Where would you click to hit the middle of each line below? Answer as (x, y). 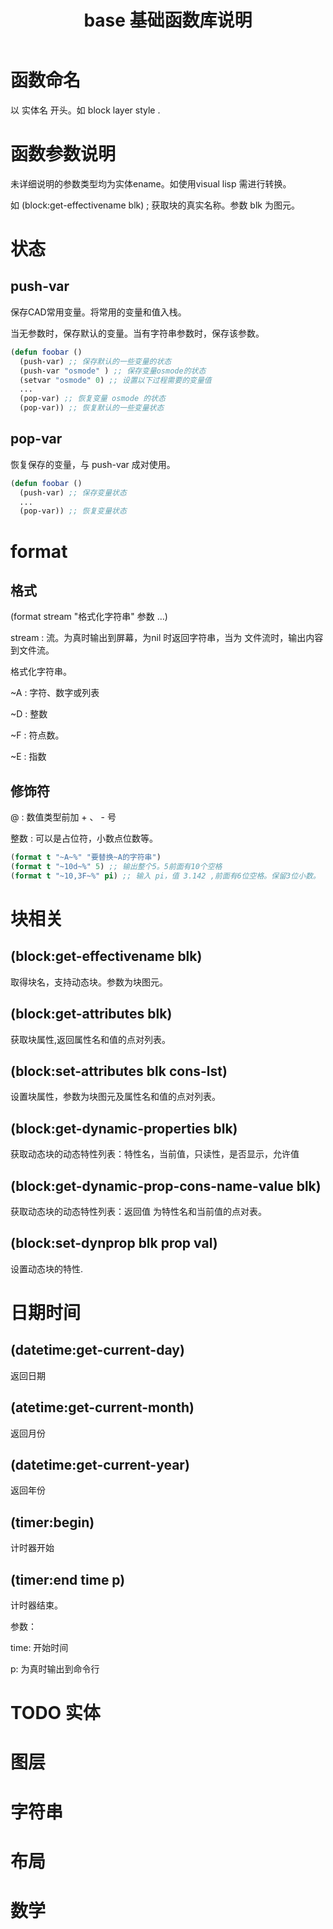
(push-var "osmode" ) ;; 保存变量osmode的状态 (113, 371)
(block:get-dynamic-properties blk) (124, 1128)
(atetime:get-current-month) (102, 1407)
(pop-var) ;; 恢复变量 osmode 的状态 (92, 399)
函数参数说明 (63, 154)
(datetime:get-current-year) (100, 1465)
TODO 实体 (55, 1713)
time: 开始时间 (39, 1648)
